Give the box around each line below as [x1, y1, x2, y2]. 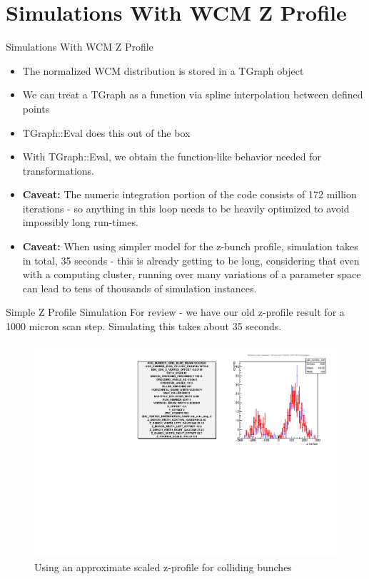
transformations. [22, 163, 94, 178]
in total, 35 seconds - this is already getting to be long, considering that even [22, 252, 360, 267]
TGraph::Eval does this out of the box [22, 125, 191, 140]
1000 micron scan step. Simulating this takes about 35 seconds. [6, 319, 282, 334]
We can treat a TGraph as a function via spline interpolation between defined [22, 87, 363, 102]
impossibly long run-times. [22, 215, 138, 230]
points [22, 101, 50, 116]
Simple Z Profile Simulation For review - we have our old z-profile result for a [6, 304, 345, 319]
